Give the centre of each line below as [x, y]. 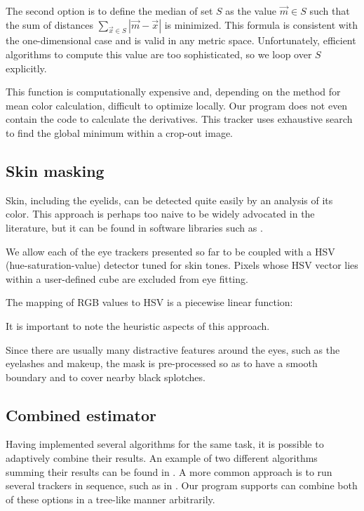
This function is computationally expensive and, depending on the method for [173, 92]
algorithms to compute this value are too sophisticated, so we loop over [159, 54]
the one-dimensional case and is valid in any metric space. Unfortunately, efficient [181, 40]
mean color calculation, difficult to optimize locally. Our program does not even [177, 105]
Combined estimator [81, 414]
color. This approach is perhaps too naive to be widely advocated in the [160, 214]
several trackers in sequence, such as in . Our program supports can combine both [182, 485]
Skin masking [55, 170]
